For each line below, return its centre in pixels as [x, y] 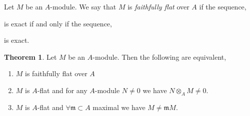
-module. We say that [83, 6]
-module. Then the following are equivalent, [159, 57]
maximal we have [119, 107]
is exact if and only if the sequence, [58, 23]
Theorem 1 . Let [30, 57]
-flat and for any [62, 90]
